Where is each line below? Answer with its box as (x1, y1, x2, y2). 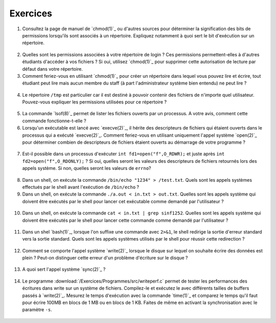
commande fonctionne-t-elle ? (22, 118, 86, 124)
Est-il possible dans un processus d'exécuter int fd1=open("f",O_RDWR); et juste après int (22, 151, 225, 157)
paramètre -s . (22, 307, 52, 313)
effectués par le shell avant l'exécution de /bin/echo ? (22, 184, 140, 190)
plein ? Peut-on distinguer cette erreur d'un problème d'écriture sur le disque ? (22, 255, 189, 261)
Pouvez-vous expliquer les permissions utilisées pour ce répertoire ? (22, 99, 167, 105)
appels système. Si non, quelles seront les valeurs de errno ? (22, 165, 151, 171)
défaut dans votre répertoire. (22, 66, 83, 72)
